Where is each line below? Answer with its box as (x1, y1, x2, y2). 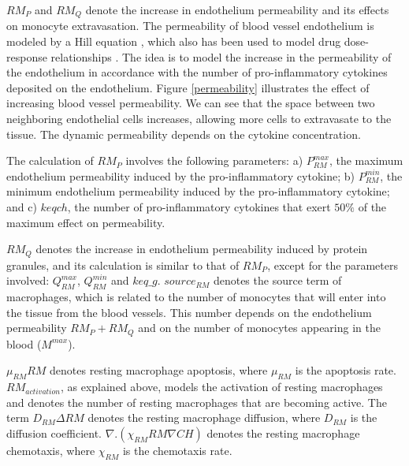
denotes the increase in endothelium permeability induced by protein (35, 240, 368, 257)
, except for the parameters (267, 256, 398, 273)
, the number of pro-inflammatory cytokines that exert (67, 198, 331, 214)
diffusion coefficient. (6, 424, 102, 441)
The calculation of (6, 152, 94, 169)
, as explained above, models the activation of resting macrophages (60, 378, 383, 395)
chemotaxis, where (6, 442, 95, 458)
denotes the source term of (213, 272, 342, 289)
